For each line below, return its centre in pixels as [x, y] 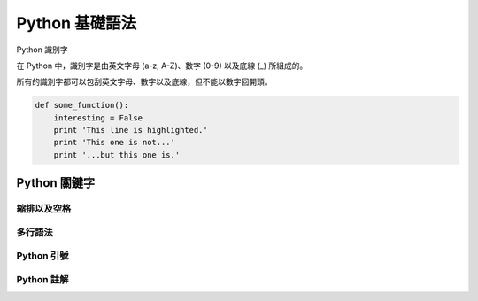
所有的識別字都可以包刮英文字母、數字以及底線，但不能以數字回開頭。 [144, 82]
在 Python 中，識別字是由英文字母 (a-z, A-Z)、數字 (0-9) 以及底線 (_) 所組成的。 [162, 66]
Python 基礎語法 [77, 23]
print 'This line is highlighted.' [131, 130]
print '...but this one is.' [117, 154]
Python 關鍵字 [56, 183]
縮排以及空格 [44, 209]
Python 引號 [42, 256]
